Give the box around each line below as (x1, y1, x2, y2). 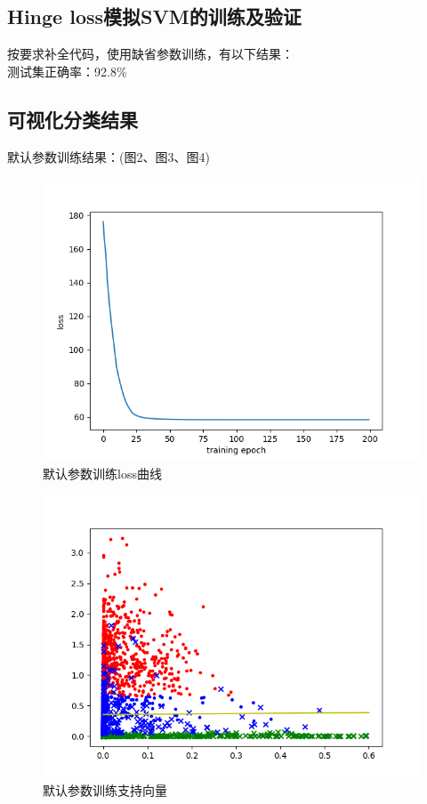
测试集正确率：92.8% (7, 61, 127, 80)
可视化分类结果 (7, 105, 138, 133)
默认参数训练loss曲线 (43, 463, 162, 482)
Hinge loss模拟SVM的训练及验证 (7, 3, 302, 30)
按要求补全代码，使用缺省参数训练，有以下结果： (7, 44, 294, 63)
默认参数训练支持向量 (43, 780, 167, 799)
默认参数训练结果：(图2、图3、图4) (7, 147, 210, 165)
